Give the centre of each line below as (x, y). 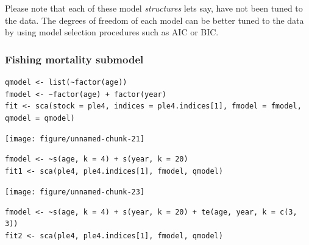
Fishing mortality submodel (74, 59)
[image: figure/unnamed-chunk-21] (75, 139)
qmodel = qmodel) (40, 118)
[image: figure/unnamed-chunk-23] (75, 192)
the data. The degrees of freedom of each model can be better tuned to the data (154, 20)
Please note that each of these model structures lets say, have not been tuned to (154, 8)
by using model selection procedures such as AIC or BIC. (112, 32)
